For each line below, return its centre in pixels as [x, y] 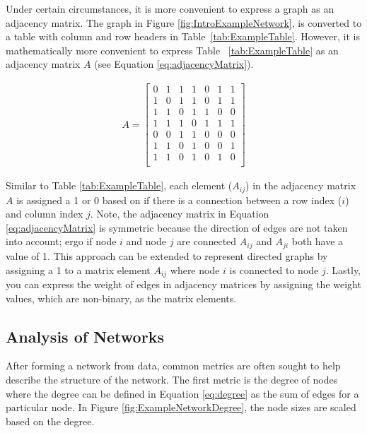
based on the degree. [50, 421]
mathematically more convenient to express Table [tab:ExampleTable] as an [172, 50]
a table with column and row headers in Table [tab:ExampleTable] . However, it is [183, 36]
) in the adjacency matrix [301, 185]
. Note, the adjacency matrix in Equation [180, 214]
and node [146, 241]
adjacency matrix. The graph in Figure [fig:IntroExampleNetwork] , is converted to [184, 22]
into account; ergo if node [61, 241]
